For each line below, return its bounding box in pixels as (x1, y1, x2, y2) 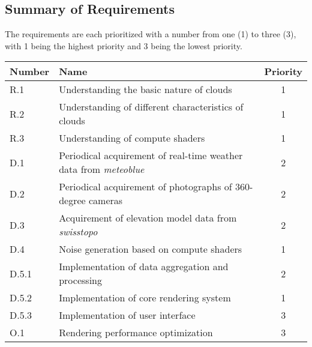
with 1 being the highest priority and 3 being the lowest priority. (5, 39, 242, 52)
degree (59, 193, 86, 208)
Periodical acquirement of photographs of (59, 180, 232, 194)
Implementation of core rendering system (59, 291, 231, 305)
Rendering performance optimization (59, 325, 213, 340)
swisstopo (59, 225, 98, 239)
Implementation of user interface (59, 308, 196, 322)
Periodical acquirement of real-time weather (59, 148, 243, 163)
